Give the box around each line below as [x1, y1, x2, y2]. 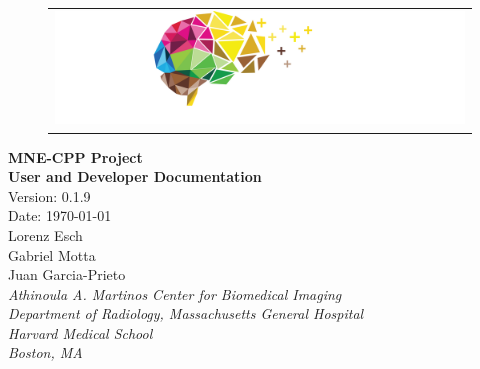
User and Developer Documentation [8, 166, 262, 187]
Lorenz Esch [8, 224, 83, 245]
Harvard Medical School [8, 322, 153, 343]
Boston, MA [8, 342, 83, 363]
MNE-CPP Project [8, 146, 143, 167]
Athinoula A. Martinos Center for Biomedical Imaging [8, 283, 342, 304]
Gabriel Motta [8, 244, 96, 265]
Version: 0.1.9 [8, 185, 91, 206]
